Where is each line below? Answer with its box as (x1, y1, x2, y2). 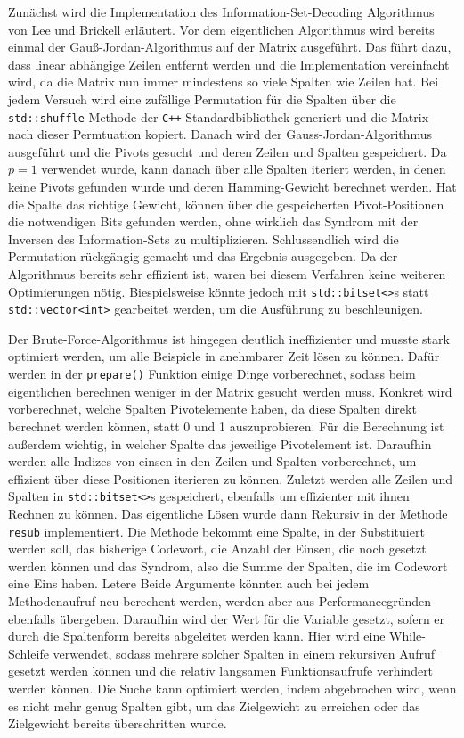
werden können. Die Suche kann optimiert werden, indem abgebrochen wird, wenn (8, 678, 457, 697)
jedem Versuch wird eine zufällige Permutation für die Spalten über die (8, 89, 396, 108)
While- (389, 627, 426, 645)
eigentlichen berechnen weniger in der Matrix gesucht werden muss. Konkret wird (8, 381, 452, 400)
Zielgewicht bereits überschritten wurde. (8, 714, 227, 733)
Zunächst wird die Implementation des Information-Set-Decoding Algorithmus (8, 3, 435, 20)
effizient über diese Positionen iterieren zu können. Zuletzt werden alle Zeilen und (8, 469, 453, 488)
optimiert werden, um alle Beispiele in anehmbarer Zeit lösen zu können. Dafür (8, 347, 440, 365)
